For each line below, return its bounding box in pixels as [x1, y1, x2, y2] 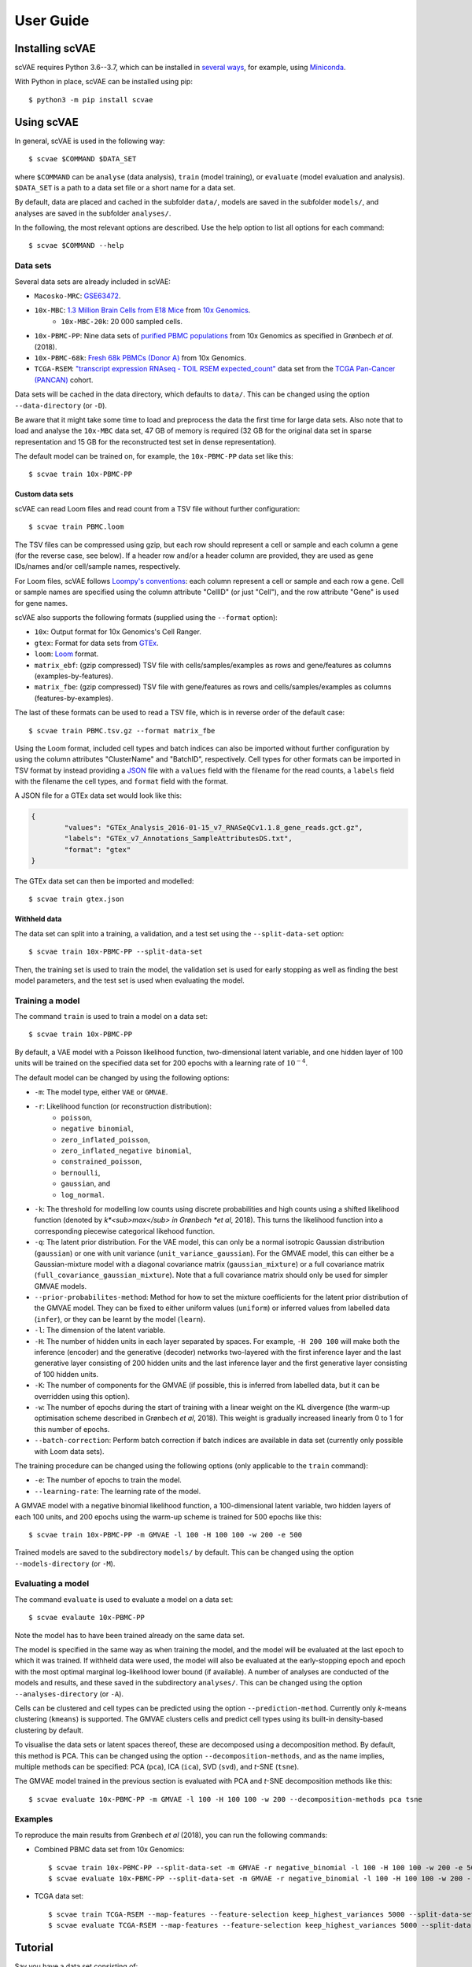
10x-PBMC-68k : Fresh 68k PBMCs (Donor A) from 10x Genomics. [34, 352, 247, 362]
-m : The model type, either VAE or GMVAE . [34, 1087, 168, 1097]
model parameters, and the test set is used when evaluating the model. [14, 976, 245, 985]
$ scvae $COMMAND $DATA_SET [28, 154, 137, 164]
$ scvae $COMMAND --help [28, 241, 124, 250]
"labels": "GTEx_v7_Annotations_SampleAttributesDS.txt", [64, 834, 293, 843]
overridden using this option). [34, 1391, 130, 1401]
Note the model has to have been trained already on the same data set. [14, 1630, 245, 1640]
